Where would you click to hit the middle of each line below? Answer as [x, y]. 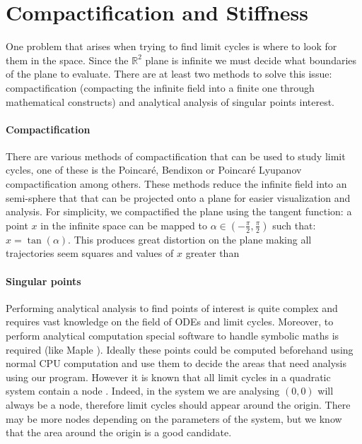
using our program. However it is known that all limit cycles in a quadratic [168, 377]
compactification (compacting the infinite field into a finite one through [160, 87]
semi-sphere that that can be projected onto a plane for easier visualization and [178, 197]
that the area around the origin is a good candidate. [119, 432]
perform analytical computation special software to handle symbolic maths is [173, 336]
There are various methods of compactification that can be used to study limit [176, 156]
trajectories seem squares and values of [90, 253]
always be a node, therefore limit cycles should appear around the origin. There [178, 404]
